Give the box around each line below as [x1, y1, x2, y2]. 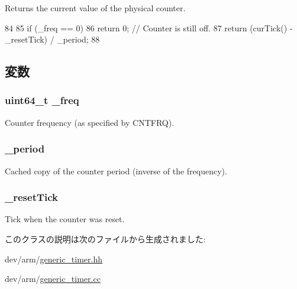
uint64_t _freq [5, 93, 79, 108]
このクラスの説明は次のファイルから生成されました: [5, 233, 206, 245]
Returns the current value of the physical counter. [5, 2, 186, 14]
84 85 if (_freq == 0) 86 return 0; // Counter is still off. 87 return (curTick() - [5, 21, 293, 34]
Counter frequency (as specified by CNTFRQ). [5, 116, 175, 128]
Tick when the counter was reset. [5, 213, 125, 225]
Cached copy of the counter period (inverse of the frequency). [5, 164, 227, 177]
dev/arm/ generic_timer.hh [5, 252, 103, 265]
